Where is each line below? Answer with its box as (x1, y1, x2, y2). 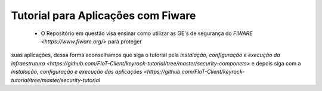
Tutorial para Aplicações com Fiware (11, 9, 196, 22)
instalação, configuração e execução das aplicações (11, 68, 143, 76)
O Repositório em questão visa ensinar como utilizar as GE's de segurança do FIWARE (41, 30, 253, 37)
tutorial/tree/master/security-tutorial (11, 76, 101, 83)
